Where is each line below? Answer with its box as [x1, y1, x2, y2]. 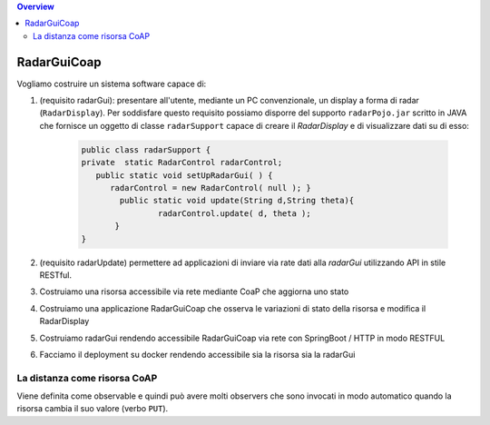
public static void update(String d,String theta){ [119, 195, 355, 206]
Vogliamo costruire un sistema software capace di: [16, 78, 207, 89]
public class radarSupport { [81, 144, 211, 154]
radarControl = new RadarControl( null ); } [110, 183, 312, 193]
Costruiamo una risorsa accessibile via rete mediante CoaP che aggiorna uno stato [39, 286, 349, 297]
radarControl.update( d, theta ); [157, 208, 312, 218]
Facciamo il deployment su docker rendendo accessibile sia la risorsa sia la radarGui [39, 349, 356, 360]
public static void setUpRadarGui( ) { [95, 170, 273, 181]
